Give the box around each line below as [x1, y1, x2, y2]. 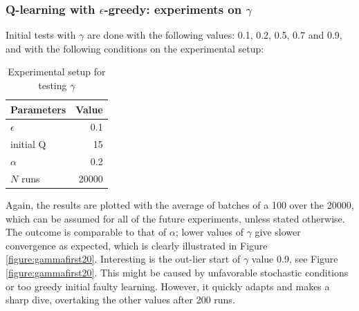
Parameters [10, 102, 66, 116]
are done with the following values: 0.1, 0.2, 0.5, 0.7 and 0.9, [87, 28, 342, 42]
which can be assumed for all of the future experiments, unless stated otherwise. [6, 211, 345, 225]
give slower [255, 225, 301, 239]
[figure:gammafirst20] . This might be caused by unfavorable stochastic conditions [6, 265, 349, 280]
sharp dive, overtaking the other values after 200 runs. [6, 292, 235, 307]
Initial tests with [6, 28, 76, 42]
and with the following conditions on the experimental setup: [6, 41, 264, 55]
